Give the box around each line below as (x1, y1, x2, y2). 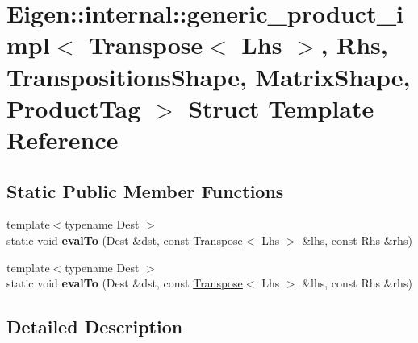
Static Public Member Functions (6, 178, 284, 203)
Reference (6, 122, 119, 155)
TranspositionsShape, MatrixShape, (6, 60, 411, 93)
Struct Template (188, 91, 374, 124)
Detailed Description (6, 314, 183, 339)
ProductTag (6, 91, 141, 124)
